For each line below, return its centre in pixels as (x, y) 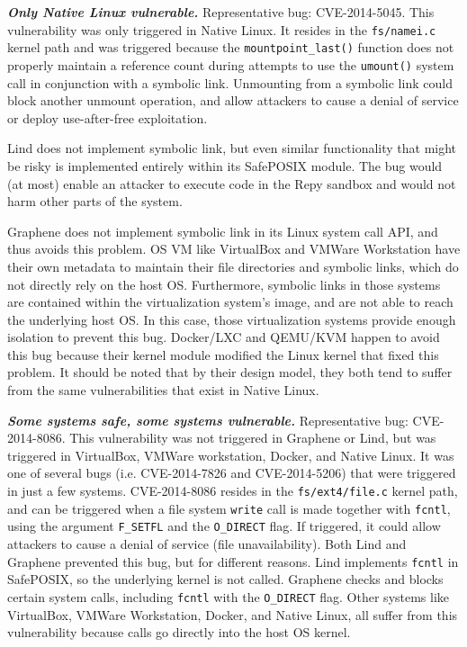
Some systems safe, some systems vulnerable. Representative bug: (208, 420)
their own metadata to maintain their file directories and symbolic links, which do (233, 266)
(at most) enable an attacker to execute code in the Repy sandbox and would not (232, 183)
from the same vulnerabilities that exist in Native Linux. (163, 390)
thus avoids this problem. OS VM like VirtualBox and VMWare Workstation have (234, 249)
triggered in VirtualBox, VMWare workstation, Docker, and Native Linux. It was (231, 455)
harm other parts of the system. (95, 201)
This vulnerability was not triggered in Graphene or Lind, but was (253, 438)
